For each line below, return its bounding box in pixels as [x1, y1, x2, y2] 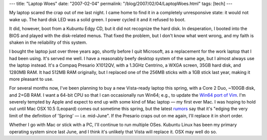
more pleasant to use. [9, 76, 54, 82]
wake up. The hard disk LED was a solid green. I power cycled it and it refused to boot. [9, 16, 186, 22]
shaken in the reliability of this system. [9, 39, 88, 45]
